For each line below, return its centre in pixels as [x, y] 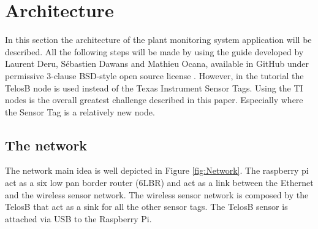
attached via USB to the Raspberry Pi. [78, 218]
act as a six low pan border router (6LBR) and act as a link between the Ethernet [159, 183]
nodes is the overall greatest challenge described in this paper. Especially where [154, 100]
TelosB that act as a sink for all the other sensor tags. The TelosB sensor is [146, 207]
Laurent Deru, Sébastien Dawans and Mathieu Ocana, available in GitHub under [157, 64]
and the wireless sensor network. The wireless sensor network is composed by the [157, 194]
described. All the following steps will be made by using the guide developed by [154, 51]
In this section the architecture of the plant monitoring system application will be [158, 40]
